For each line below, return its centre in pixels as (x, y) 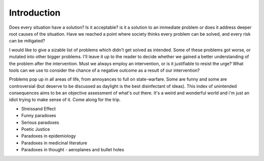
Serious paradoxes (40, 122)
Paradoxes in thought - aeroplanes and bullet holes (73, 150)
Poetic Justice (36, 129)
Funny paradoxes (39, 116)
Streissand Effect (39, 109)
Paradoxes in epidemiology (49, 136)
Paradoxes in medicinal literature (54, 143)
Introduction (35, 13)
